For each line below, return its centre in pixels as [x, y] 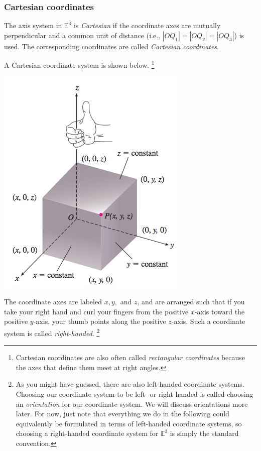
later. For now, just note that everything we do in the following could [122, 414]
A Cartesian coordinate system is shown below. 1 [79, 64]
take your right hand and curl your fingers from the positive [96, 311]
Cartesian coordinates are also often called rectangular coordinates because [130, 357]
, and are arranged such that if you [191, 302]
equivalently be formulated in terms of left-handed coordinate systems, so [129, 423]
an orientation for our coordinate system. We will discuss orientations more [132, 404]
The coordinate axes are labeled [53, 302]
